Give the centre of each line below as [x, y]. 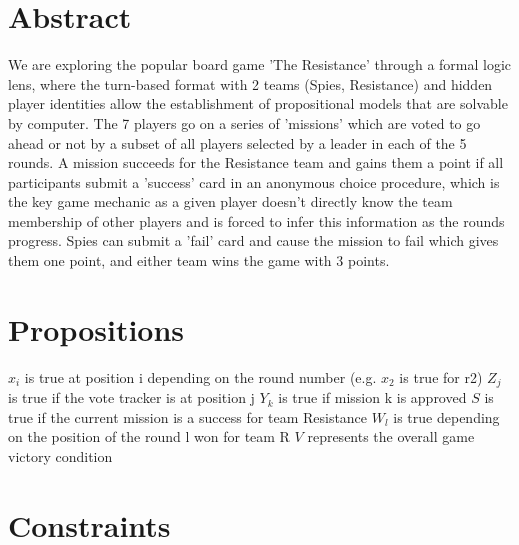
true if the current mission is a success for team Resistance [188, 416]
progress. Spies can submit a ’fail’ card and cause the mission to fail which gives [253, 240]
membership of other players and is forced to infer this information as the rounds [256, 220]
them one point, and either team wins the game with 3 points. [199, 260]
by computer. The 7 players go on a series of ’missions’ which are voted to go [244, 122]
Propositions [96, 328]
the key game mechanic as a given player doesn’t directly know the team [230, 201]
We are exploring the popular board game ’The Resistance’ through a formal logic [260, 64]
